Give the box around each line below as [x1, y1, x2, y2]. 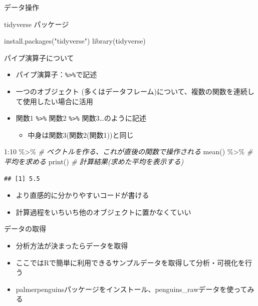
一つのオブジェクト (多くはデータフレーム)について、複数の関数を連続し [16, 86, 254, 97]
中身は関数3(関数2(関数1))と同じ [28, 129, 134, 140]
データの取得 [4, 223, 46, 234]
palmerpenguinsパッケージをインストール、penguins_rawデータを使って [16, 283, 247, 294]
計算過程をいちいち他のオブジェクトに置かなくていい [16, 206, 191, 217]
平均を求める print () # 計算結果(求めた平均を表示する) [4, 156, 184, 167]
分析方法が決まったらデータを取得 [16, 240, 128, 251]
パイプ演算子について [4, 52, 74, 63]
